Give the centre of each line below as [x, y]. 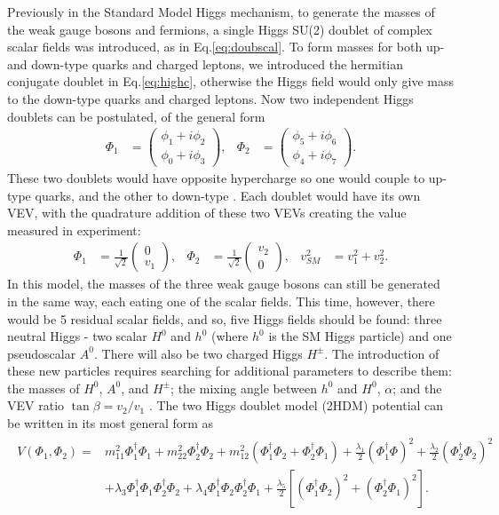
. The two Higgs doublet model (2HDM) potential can [296, 405]
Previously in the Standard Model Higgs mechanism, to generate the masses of [221, 12]
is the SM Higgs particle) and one [360, 336]
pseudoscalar [42, 353]
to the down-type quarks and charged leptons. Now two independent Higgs [210, 98]
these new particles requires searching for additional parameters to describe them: [230, 371]
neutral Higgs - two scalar [77, 336]
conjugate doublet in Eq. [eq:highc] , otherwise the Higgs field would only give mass [231, 81]
